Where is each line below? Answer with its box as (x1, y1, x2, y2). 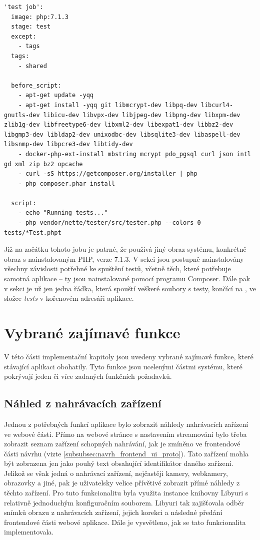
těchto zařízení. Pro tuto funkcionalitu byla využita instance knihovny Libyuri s (4, 487, 248, 498)
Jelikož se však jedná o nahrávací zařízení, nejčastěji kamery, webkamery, (4, 467, 228, 478)
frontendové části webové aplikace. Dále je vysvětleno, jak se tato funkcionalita (4, 516, 246, 527)
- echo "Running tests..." (18, 209, 108, 217)
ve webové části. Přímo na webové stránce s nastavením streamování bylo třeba (4, 428, 247, 439)
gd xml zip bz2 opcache (4, 160, 83, 168)
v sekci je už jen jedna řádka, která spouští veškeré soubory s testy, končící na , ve (4, 283, 256, 293)
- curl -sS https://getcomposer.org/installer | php (18, 170, 197, 178)
